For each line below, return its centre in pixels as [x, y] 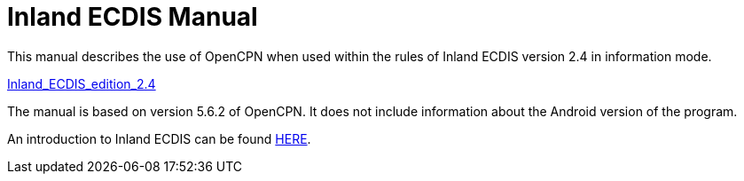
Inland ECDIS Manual [133, 17]
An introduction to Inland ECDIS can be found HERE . [159, 138]
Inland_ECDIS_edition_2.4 [82, 83]
